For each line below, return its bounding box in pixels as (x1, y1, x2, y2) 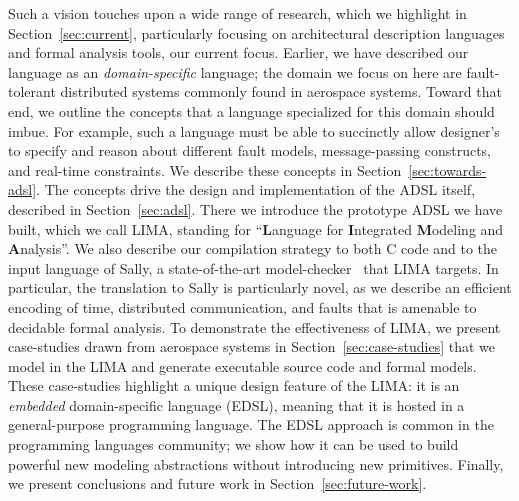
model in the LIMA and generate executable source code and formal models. (8, 355, 477, 376)
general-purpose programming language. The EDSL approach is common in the (8, 414, 494, 435)
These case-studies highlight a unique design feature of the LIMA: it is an (8, 375, 460, 396)
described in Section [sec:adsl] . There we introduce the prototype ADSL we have (8, 198, 503, 219)
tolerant (8, 81, 56, 102)
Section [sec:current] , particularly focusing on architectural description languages (8, 22, 505, 43)
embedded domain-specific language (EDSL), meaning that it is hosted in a (8, 394, 465, 415)
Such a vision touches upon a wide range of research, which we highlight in (8, 3, 467, 23)
